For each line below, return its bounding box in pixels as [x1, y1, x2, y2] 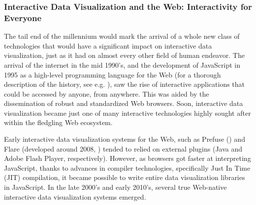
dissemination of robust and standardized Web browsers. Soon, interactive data [4, 98, 243, 108]
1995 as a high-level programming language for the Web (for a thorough [4, 69, 221, 79]
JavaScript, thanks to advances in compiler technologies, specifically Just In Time [4, 162, 251, 173]
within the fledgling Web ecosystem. [4, 117, 113, 128]
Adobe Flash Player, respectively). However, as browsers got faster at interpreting [4, 153, 251, 163]
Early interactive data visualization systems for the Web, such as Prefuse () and [4, 134, 245, 144]
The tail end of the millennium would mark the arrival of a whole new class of [4, 31, 240, 41]
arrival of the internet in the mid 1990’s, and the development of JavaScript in [4, 59, 240, 70]
